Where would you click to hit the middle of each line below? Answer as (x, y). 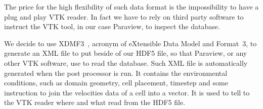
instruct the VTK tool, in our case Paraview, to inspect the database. (112, 26)
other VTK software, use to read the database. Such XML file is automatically (126, 63)
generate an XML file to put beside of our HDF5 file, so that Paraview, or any (126, 53)
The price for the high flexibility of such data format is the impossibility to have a (131, 7)
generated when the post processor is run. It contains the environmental (116, 73)
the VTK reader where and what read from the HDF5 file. (95, 102)
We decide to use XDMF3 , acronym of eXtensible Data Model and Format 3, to (130, 43)
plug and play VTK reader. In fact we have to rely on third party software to (124, 16)
